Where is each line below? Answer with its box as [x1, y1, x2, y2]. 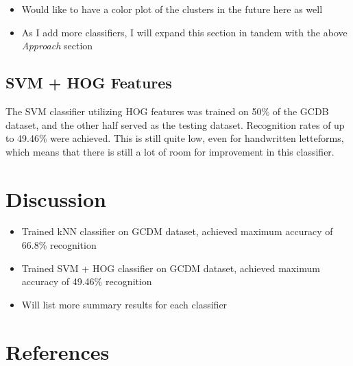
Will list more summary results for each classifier [21, 297, 228, 311]
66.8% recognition [21, 238, 97, 252]
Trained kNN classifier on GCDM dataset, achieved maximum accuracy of [21, 224, 333, 239]
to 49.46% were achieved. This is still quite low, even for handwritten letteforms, [5, 131, 344, 145]
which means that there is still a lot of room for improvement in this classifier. [5, 144, 334, 158]
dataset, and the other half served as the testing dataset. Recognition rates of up [5, 117, 345, 132]
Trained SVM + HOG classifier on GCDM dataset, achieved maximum [21, 260, 320, 275]
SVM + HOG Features [5, 72, 172, 93]
